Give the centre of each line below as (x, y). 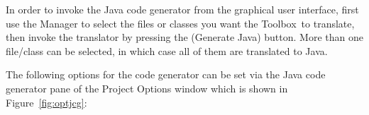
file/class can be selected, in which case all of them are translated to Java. (167, 50)
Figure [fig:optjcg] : (46, 102)
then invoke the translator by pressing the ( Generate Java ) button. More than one (184, 37)
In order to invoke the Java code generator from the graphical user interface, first (182, 9)
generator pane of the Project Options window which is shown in (147, 88)
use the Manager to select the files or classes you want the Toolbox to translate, (180, 23)
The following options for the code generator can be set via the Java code (166, 74)
